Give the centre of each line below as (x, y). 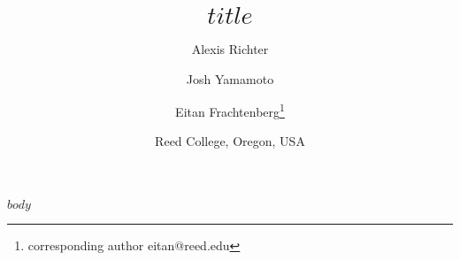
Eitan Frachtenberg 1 (230, 110)
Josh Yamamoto (230, 78)
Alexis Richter (230, 48)
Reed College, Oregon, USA (230, 141)
